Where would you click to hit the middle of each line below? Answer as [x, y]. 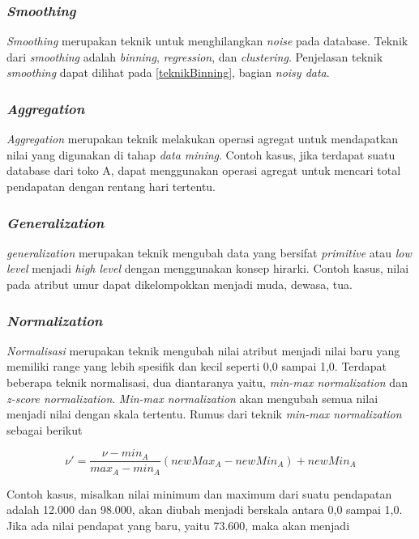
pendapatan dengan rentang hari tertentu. [111, 186]
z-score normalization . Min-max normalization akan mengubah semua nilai [192, 398]
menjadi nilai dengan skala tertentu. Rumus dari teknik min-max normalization [204, 414]
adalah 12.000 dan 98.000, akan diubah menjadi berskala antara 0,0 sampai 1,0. [205, 509]
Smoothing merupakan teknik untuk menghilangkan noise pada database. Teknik [207, 41]
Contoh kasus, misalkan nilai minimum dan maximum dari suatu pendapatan [199, 493]
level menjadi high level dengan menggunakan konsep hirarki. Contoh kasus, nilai [208, 268]
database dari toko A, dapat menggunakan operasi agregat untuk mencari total [204, 170]
